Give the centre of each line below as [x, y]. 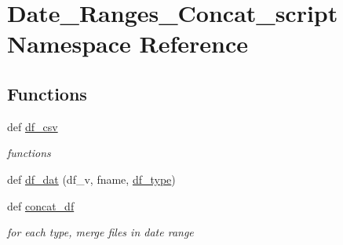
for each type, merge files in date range [100, 232]
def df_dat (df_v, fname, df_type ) [91, 179]
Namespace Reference [128, 44]
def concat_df [41, 205]
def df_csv [33, 126]
